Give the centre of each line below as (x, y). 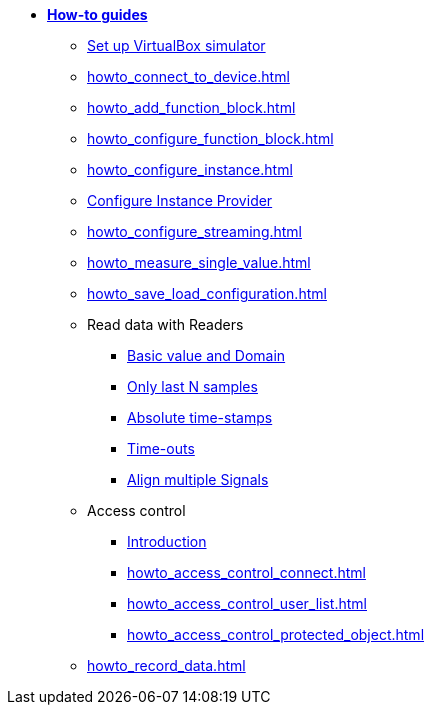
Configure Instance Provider (180, 200)
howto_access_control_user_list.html (247, 603)
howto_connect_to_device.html (188, 76)
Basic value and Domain (206, 355)
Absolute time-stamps (200, 417)
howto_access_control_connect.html (246, 572)
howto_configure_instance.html (190, 169)
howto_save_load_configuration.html (207, 293)
